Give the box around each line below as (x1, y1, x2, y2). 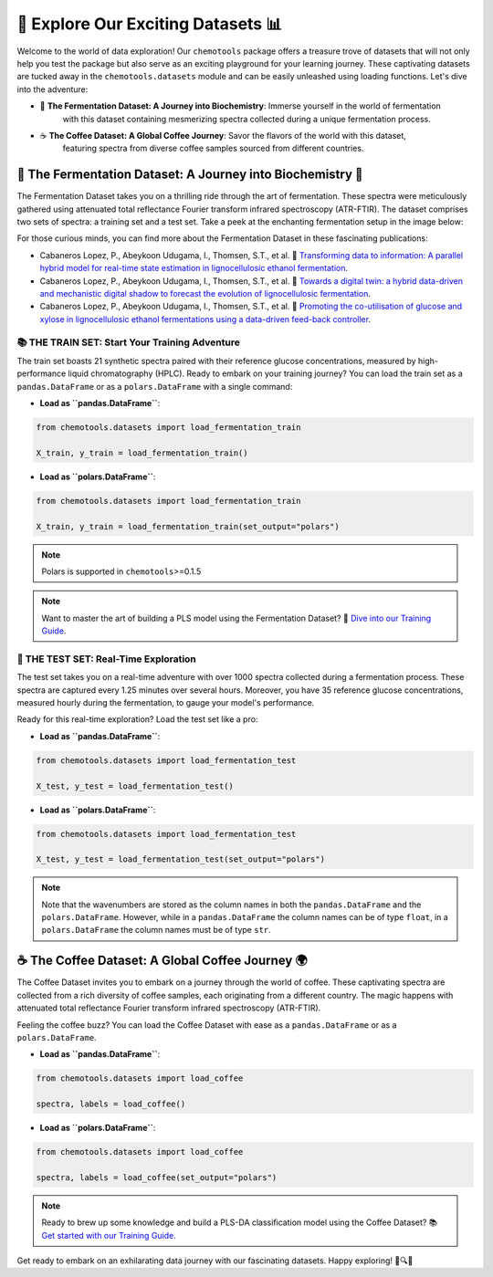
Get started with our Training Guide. (41, 1230, 177, 1240)
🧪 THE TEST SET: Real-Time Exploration (16, 653, 196, 665)
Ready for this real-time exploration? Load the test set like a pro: (16, 714, 258, 725)
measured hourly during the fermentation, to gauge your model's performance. (16, 697, 315, 707)
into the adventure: (16, 83, 89, 95)
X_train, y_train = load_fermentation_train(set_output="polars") (36, 521, 340, 531)
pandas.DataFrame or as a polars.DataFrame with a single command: (16, 381, 293, 392)
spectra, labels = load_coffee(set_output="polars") (36, 1172, 278, 1182)
